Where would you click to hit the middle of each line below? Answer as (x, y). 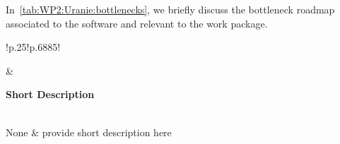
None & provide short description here (89, 132)
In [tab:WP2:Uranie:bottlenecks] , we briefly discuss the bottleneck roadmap (170, 9)
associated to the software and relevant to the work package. (137, 23)
